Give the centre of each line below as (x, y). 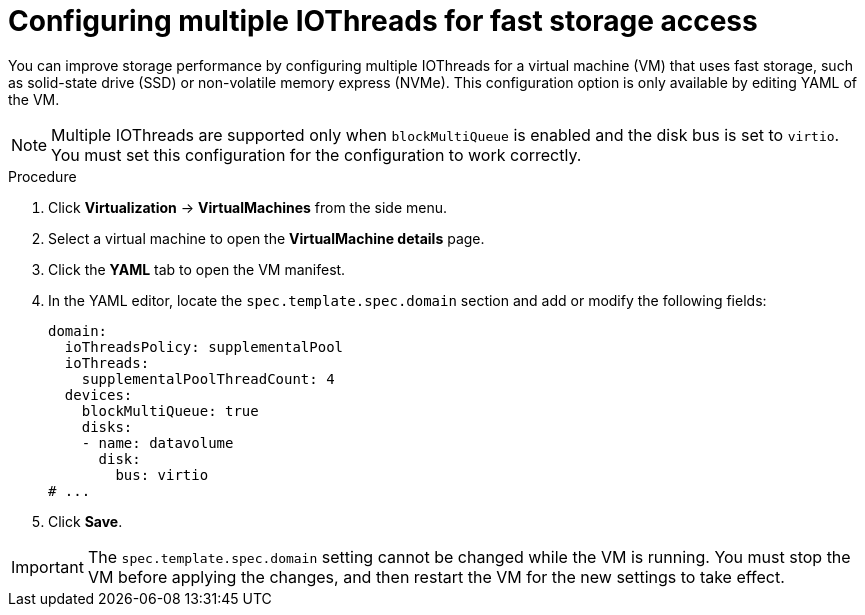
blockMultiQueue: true (170, 410)
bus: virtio (162, 474)
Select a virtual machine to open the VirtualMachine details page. (266, 238)
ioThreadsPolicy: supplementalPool (204, 346)
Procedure (42, 176)
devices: (98, 394)
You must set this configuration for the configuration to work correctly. (316, 154)
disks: (107, 426)
